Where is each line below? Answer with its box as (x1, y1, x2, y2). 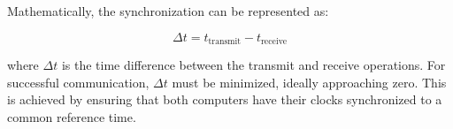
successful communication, (7, 72, 150, 91)
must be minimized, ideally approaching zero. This (172, 72, 447, 91)
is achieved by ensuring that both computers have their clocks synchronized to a (7, 90, 442, 109)
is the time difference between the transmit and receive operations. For (61, 56, 446, 74)
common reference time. (7, 107, 136, 125)
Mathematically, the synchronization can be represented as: (7, 2, 329, 19)
